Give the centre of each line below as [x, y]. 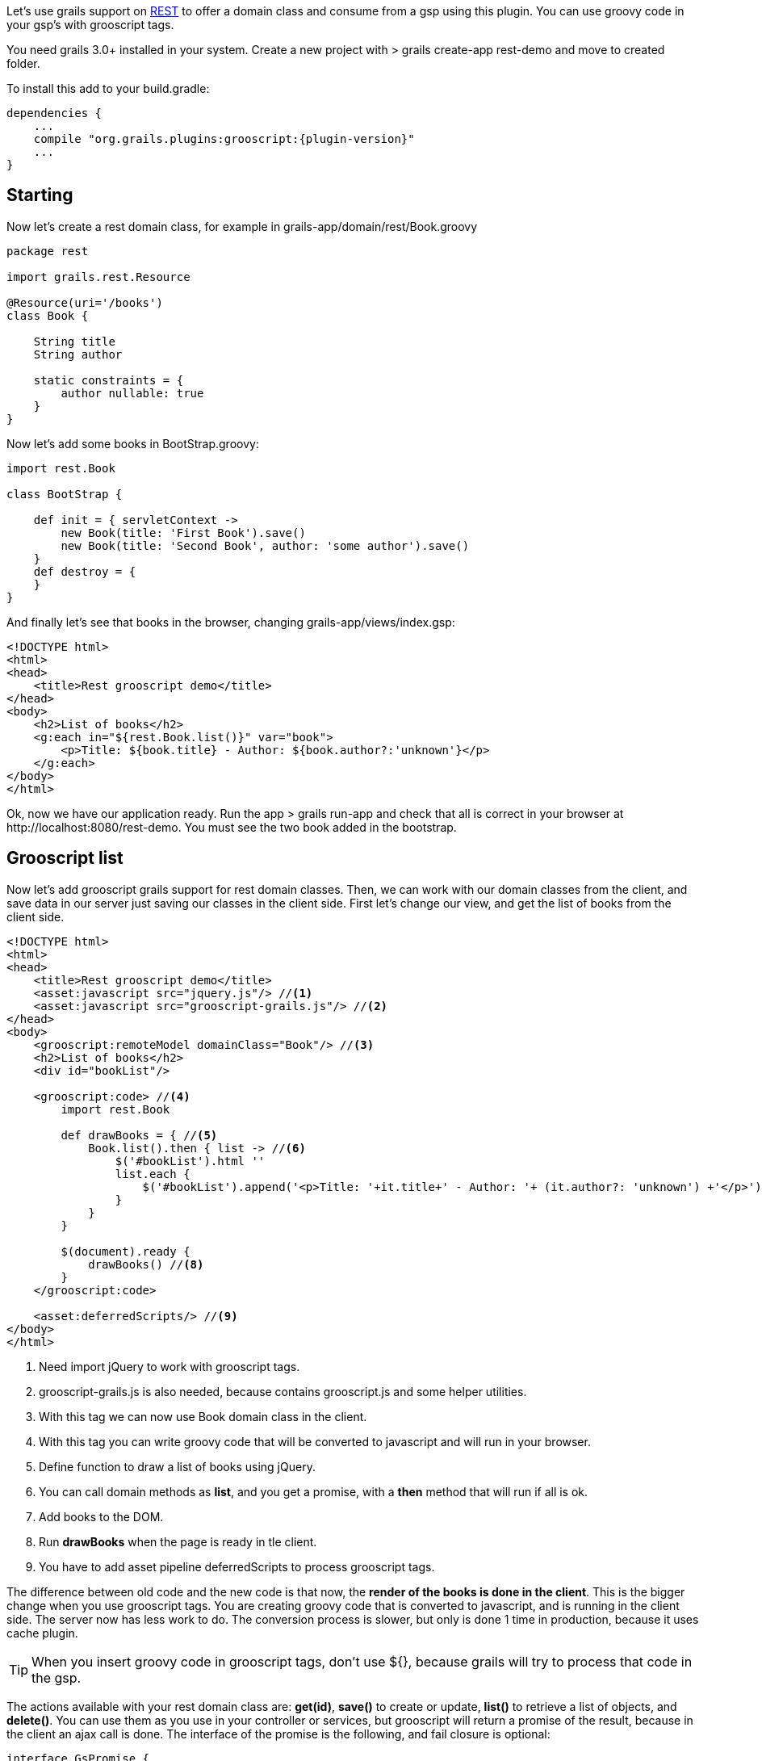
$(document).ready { [126, 1251]
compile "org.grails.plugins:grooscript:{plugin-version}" [224, 139]
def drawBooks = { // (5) [139, 1135]
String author [78, 354]
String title [74, 341]
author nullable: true [132, 393]
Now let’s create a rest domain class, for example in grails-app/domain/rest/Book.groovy [242, 226]
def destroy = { [85, 571]
